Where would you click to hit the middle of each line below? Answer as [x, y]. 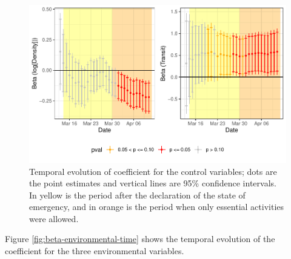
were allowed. [54, 218]
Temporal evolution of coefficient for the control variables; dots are [153, 171]
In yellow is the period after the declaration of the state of [137, 195]
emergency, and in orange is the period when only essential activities [157, 207]
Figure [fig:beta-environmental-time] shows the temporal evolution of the [140, 239]
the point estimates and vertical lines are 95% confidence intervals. [153, 183]
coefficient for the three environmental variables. [95, 251]
